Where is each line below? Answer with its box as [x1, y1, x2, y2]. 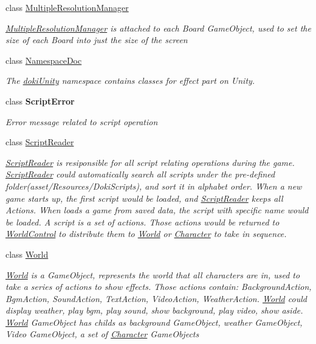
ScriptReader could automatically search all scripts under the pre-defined [5, 168, 275, 181]
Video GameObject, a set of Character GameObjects [5, 328, 199, 340]
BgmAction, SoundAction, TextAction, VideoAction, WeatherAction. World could [5, 292, 307, 304]
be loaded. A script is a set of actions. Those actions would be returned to [5, 215, 280, 228]
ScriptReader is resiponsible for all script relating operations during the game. [5, 156, 295, 168]
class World [5, 247, 49, 260]
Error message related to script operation [5, 115, 158, 128]
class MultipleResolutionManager [5, 1, 129, 13]
